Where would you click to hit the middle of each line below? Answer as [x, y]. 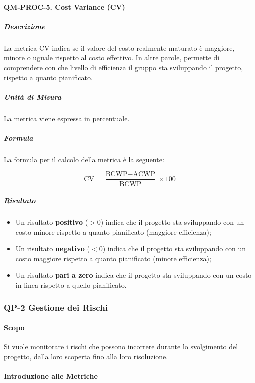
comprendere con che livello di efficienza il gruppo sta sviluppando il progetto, [124, 67]
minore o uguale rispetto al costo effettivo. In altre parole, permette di [112, 57]
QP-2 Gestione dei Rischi [56, 307]
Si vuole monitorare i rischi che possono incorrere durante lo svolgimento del [121, 347]
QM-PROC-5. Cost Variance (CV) [65, 6]
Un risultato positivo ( [52, 222]
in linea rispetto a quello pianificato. [71, 285]
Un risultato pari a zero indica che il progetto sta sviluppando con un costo [133, 275]
